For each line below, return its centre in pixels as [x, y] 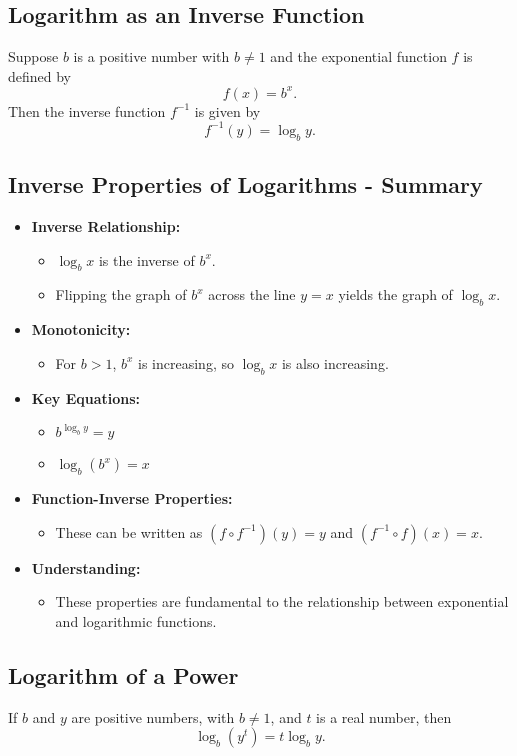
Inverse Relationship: [106, 225]
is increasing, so [186, 362]
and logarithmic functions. [136, 620]
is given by [227, 110]
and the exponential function [358, 56]
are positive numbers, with [153, 716]
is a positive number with [151, 56]
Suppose [33, 56]
